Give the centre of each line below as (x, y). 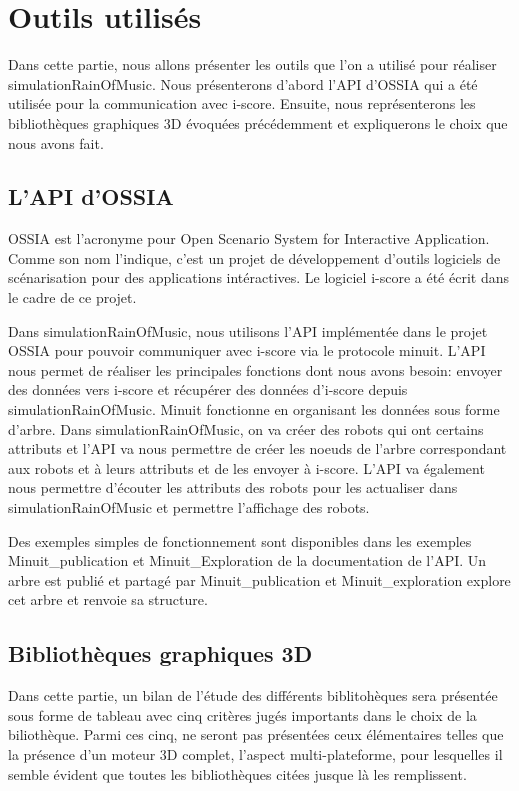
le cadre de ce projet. (72, 297)
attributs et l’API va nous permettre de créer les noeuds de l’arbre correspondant (257, 448)
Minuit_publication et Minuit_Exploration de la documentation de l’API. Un (247, 560)
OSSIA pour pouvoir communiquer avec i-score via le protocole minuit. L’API (247, 350)
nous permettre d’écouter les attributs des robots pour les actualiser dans (233, 487)
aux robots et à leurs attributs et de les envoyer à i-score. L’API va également (246, 467)
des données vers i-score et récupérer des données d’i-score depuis (208, 389)
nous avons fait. (56, 142)
